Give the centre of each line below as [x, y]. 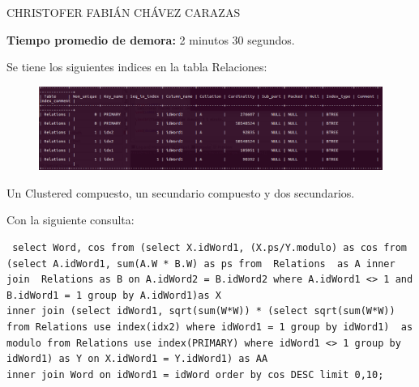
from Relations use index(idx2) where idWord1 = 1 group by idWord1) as [210, 327]
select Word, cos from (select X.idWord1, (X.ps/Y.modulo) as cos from [209, 248]
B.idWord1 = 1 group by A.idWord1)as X [114, 295]
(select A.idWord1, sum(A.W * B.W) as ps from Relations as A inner [201, 264]
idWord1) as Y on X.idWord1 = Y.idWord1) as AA [137, 359]
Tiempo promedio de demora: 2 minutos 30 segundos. [151, 39]
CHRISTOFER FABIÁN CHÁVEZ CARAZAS [124, 12]
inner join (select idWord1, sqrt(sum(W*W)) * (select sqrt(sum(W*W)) [201, 311]
